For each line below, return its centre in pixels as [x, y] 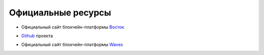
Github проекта [37, 36]
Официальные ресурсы [60, 13]
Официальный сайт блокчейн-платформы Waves [72, 45]
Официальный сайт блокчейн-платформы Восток [73, 27]
